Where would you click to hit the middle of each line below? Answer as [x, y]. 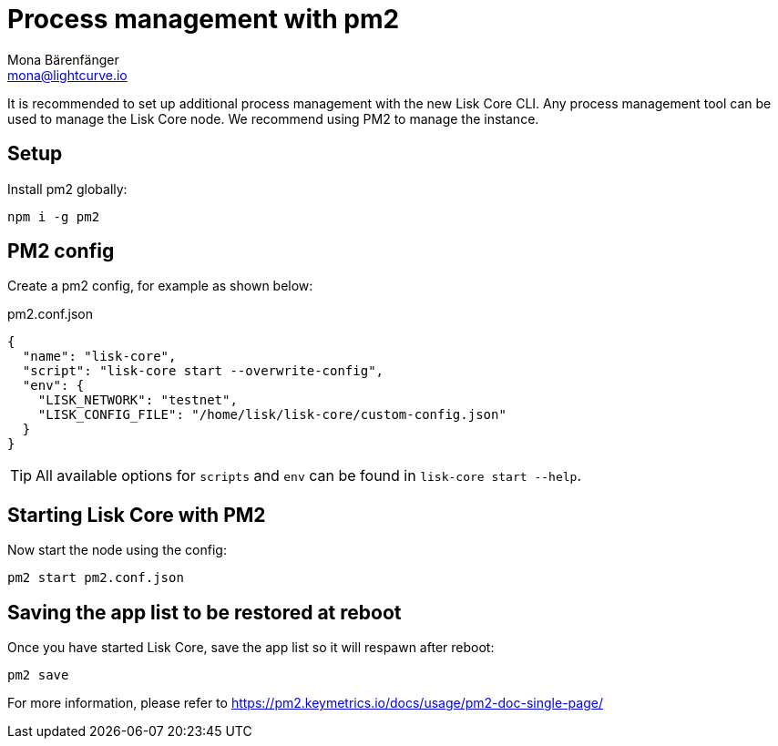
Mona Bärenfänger [63, 59]
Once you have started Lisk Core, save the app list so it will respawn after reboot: [251, 648]
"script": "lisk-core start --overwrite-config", [203, 371]
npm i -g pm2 [54, 216]
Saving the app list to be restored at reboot [205, 612]
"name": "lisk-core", [99, 357]
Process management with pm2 [204, 19]
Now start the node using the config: [117, 550]
